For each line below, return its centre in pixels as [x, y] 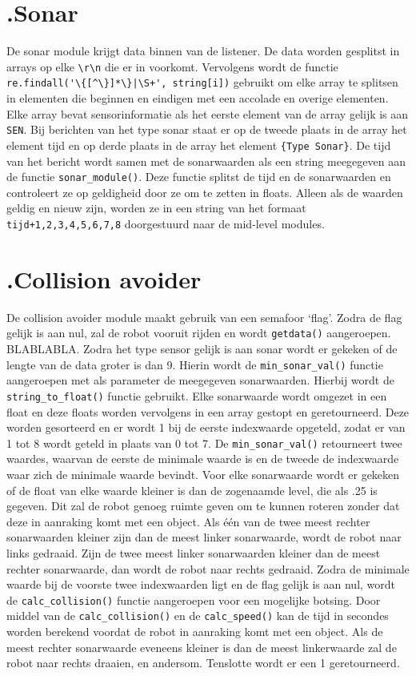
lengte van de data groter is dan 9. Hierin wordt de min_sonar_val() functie [195, 364]
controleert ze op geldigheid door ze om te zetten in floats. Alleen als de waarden [205, 192]
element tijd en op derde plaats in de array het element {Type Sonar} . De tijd [199, 145]
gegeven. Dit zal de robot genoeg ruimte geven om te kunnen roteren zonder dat [203, 506]
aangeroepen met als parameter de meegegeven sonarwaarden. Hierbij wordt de [200, 380]
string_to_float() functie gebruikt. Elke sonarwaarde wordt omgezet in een [197, 395]
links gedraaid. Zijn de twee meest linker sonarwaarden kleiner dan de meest [194, 552]
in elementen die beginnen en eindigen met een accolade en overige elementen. [198, 98]
